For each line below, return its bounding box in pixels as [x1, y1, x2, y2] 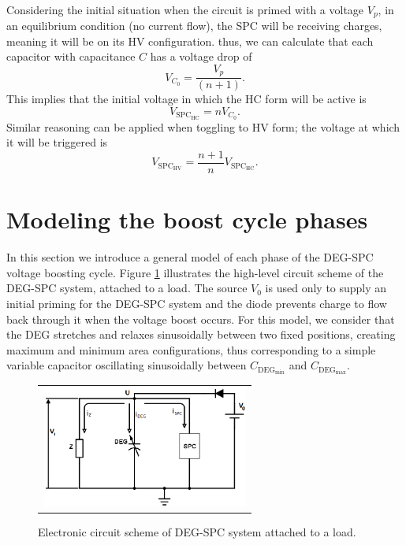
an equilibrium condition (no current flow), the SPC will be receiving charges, [6, 17, 382, 34]
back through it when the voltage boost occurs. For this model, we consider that [6, 310, 395, 327]
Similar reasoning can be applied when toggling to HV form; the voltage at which [6, 118, 400, 135]
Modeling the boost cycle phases [6, 203, 368, 235]
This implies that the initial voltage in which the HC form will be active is [6, 91, 367, 107]
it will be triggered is [6, 134, 108, 150]
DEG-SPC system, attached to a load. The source [6, 280, 248, 296]
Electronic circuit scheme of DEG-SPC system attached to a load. [38, 524, 356, 540]
